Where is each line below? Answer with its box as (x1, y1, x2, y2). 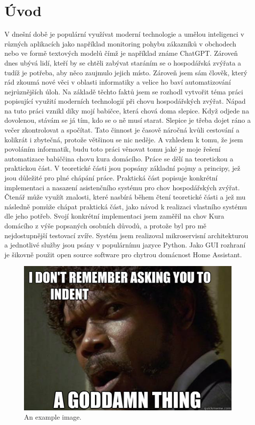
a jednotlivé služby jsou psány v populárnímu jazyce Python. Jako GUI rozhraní (4, 240, 246, 250)
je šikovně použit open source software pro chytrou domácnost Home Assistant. (4, 249, 242, 259)
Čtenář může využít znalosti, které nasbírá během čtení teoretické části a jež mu (4, 192, 246, 202)
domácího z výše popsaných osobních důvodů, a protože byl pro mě (4, 221, 207, 230)
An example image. (24, 412, 82, 422)
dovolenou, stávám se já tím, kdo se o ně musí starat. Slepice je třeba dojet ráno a (4, 115, 251, 125)
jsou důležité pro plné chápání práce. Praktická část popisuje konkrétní (4, 173, 218, 183)
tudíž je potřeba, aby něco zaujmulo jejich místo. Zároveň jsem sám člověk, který (4, 67, 248, 77)
